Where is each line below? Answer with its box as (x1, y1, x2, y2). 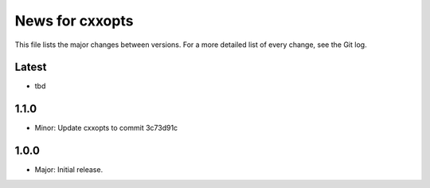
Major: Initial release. (34, 165, 104, 174)
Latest (14, 61, 47, 74)
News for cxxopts (14, 12, 134, 29)
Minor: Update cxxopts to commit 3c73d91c (34, 123, 178, 133)
